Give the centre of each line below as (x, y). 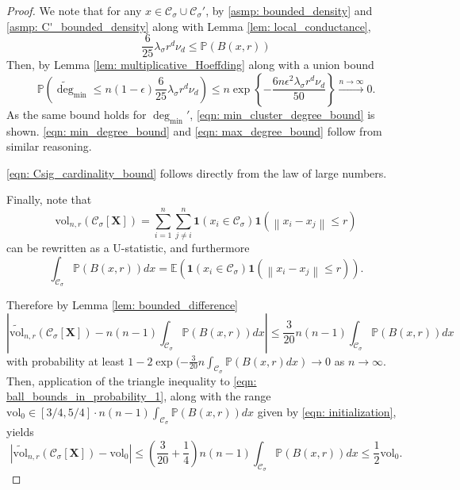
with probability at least (65, 360)
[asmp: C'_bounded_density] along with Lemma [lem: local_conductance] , (189, 26)
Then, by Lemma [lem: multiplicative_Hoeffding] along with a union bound (190, 65)
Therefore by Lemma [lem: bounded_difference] (122, 304)
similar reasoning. (49, 146)
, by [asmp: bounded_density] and (289, 10)
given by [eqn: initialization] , (327, 411)
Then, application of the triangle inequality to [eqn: (132, 380)
